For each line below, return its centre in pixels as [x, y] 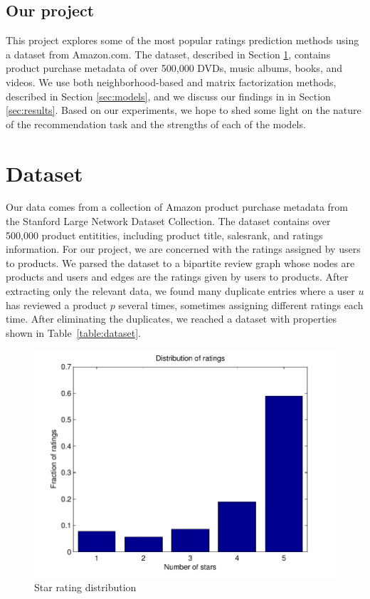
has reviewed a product [57, 304]
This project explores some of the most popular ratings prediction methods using [183, 40]
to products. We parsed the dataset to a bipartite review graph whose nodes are [180, 262]
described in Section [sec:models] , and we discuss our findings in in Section [168, 96]
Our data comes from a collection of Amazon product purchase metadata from [177, 207]
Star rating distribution [85, 587]
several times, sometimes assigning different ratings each [241, 304]
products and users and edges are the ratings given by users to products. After [177, 277]
